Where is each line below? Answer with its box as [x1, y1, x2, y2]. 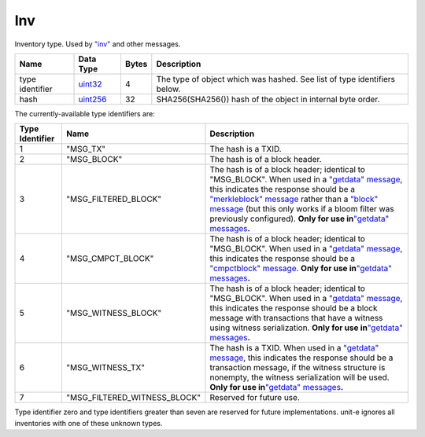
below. [156, 83, 181, 94]
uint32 [78, 79, 102, 90]
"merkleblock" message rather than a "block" [209, 193, 379, 204]
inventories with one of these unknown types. [14, 418, 163, 428]
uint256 [78, 94, 107, 105]
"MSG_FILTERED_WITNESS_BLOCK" [66, 392, 201, 403]
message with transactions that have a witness [209, 313, 383, 324]
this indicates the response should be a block [209, 303, 378, 314]
